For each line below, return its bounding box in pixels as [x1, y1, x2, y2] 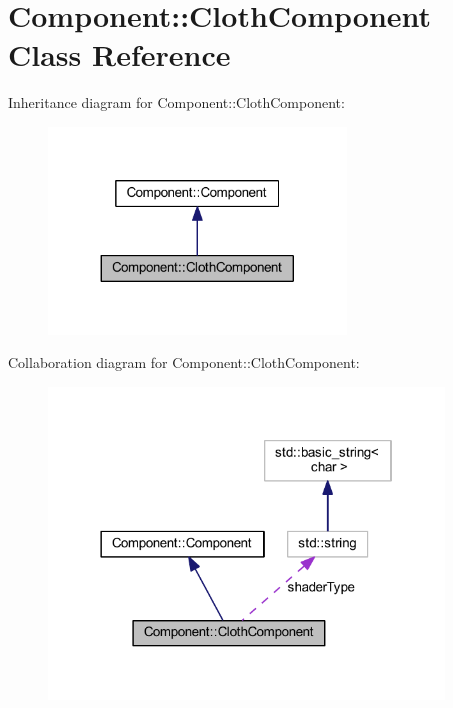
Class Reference [8, 34, 231, 75]
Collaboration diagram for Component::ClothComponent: [8, 352, 360, 373]
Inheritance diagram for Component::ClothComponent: [8, 92, 345, 113]
